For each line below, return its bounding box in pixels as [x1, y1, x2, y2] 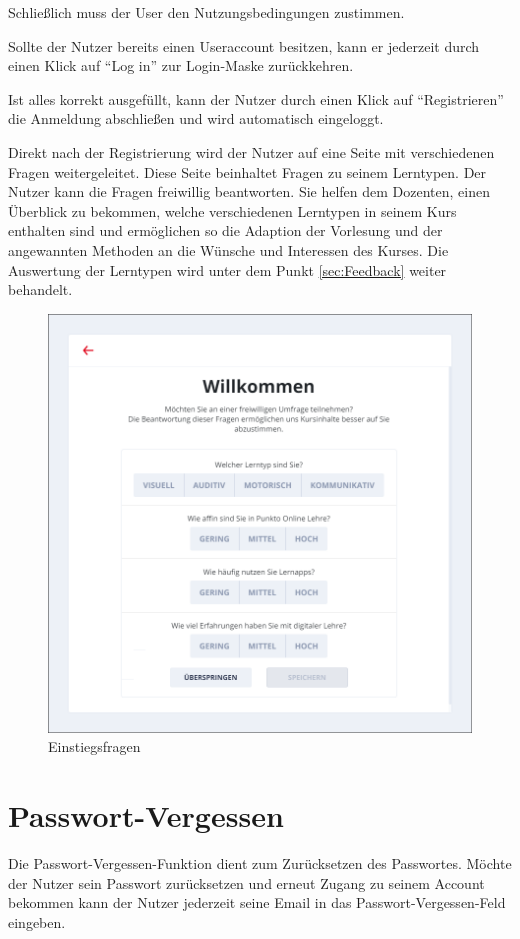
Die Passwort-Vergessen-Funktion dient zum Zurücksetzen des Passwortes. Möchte [8, 853, 512, 874]
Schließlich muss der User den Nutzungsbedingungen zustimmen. [8, 2, 405, 22]
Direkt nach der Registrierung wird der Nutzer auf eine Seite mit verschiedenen [8, 141, 495, 162]
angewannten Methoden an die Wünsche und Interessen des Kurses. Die [8, 239, 449, 260]
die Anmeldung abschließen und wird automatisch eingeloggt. [8, 108, 384, 129]
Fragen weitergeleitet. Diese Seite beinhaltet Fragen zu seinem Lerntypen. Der [8, 161, 487, 182]
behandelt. [8, 279, 73, 300]
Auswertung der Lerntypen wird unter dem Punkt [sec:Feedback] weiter [8, 259, 447, 280]
